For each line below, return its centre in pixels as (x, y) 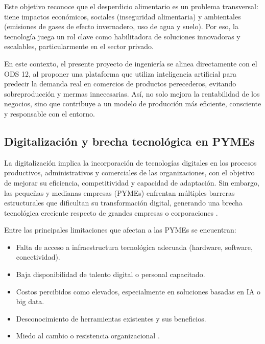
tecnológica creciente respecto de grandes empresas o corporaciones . (111, 212)
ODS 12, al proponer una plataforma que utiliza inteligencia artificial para (121, 73)
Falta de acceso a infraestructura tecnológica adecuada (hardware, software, (134, 247)
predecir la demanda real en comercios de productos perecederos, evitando (120, 84)
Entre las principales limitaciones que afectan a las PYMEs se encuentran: (120, 230)
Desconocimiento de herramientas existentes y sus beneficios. (111, 318)
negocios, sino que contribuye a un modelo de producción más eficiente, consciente (133, 104)
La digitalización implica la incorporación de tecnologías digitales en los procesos (130, 162)
